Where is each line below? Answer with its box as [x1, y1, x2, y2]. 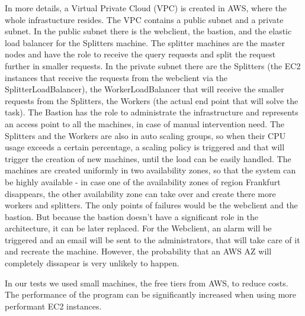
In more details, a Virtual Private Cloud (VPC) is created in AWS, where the [5, 2, 287, 14]
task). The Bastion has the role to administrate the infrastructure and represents [5, 106, 298, 118]
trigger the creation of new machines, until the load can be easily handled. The [5, 152, 291, 165]
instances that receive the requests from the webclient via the [5, 71, 228, 83]
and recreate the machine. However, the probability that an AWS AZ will [5, 245, 272, 257]
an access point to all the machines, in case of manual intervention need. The [5, 117, 285, 130]
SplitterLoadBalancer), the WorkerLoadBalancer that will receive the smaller [5, 83, 284, 95]
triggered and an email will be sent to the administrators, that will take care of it [5, 233, 300, 246]
